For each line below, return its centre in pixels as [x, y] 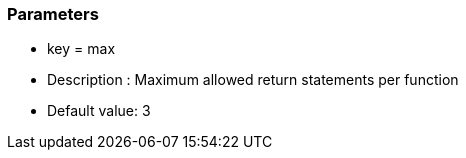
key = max [81, 49]
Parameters [53, 14]
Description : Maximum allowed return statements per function [253, 80]
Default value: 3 [99, 111]
